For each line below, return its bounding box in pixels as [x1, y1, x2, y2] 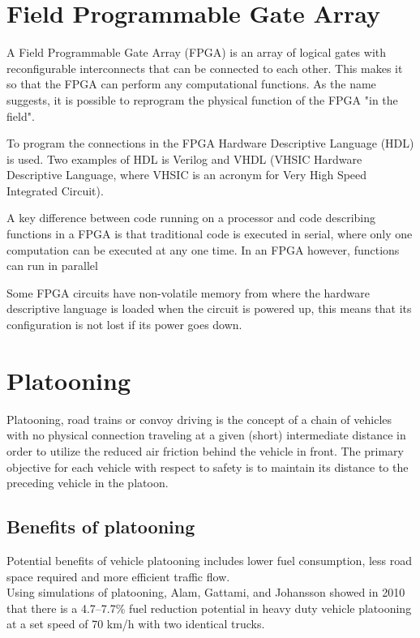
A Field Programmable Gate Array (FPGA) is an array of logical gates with [6, 44, 387, 61]
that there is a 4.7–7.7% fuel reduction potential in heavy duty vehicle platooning [6, 599, 412, 616]
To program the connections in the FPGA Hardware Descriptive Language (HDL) [6, 135, 414, 152]
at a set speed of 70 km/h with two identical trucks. [6, 615, 265, 632]
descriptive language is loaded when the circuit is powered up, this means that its [6, 300, 412, 317]
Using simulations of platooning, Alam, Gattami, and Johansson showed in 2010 [6, 584, 405, 601]
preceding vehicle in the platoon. [6, 474, 169, 491]
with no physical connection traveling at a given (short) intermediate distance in [6, 426, 406, 443]
